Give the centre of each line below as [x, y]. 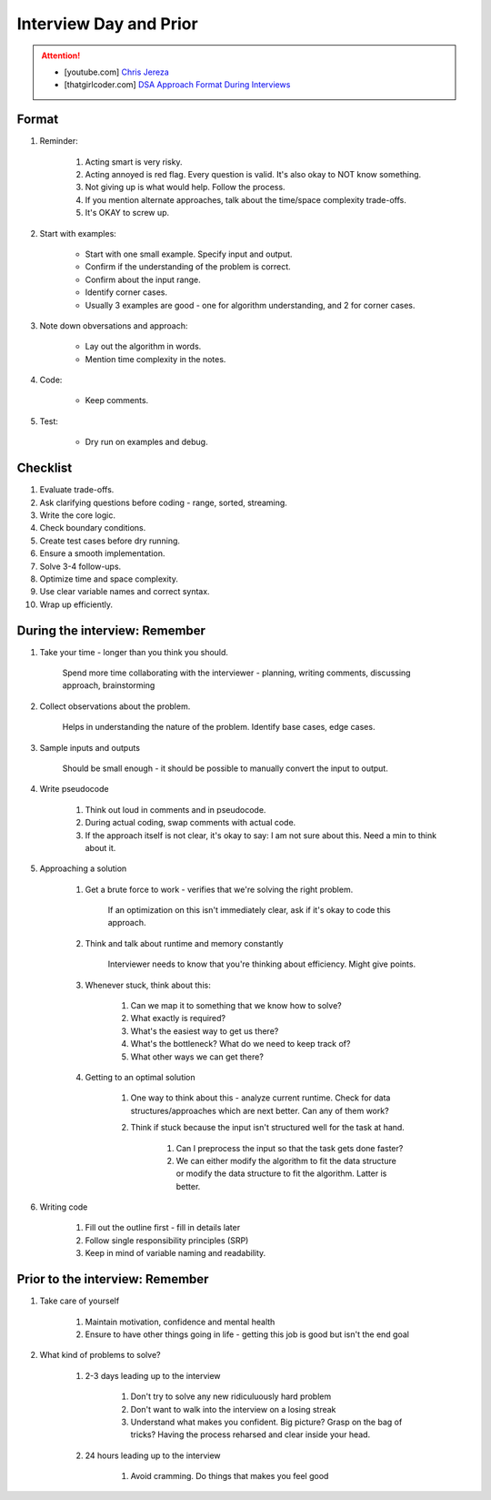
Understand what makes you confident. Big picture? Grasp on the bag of [266, 1422]
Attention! [61, 56]
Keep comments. [117, 400]
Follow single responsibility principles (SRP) [167, 1240]
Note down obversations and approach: [114, 325]
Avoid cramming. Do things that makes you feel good [230, 1476]
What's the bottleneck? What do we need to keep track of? [240, 1044]
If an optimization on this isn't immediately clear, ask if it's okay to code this [249, 910]
